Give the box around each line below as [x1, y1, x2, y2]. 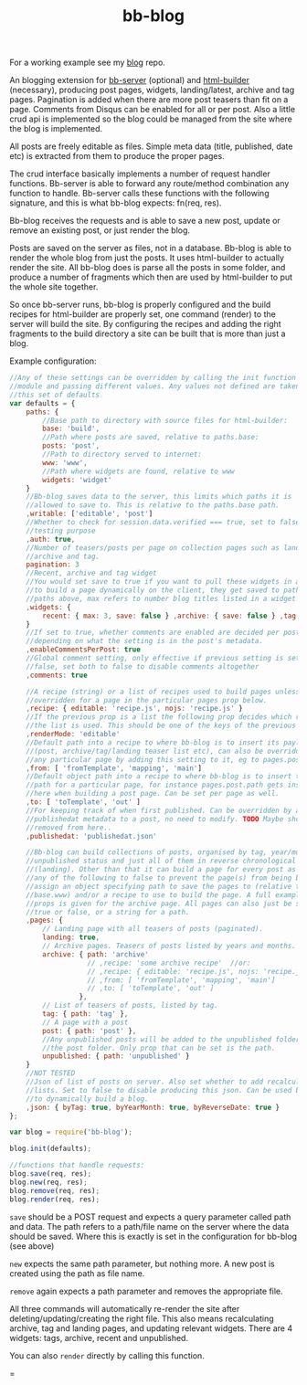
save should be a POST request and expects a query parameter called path [9, 1211, 291, 1222]
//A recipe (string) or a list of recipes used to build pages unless [26, 687, 301, 696]
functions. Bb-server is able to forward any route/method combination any [9, 178, 290, 189]
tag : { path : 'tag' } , [42, 1010, 129, 1019]
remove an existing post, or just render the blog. [9, 225, 190, 236]
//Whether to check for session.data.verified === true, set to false [26, 518, 301, 527]
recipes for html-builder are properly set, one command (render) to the [9, 309, 276, 320]
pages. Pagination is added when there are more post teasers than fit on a [9, 94, 289, 105]
